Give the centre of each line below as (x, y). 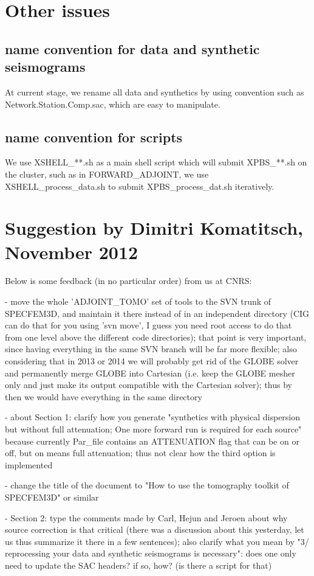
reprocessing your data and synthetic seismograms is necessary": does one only (151, 553)
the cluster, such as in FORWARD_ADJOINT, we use (107, 174)
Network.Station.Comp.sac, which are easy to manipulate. (113, 104)
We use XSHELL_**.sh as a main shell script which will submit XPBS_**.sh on (156, 162)
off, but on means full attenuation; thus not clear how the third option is (140, 453)
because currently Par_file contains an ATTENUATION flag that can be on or (152, 441)
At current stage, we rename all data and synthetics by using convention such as (155, 92)
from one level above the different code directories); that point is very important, (156, 337)
